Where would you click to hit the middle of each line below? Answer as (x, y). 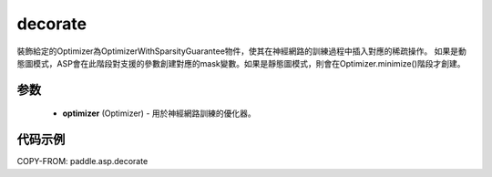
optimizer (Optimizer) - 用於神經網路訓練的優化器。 (159, 113)
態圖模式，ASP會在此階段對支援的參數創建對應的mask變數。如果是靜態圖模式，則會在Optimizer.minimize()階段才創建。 (241, 63)
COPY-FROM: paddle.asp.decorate (82, 161)
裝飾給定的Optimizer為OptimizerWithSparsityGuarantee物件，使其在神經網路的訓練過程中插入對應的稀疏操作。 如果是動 (241, 51)
